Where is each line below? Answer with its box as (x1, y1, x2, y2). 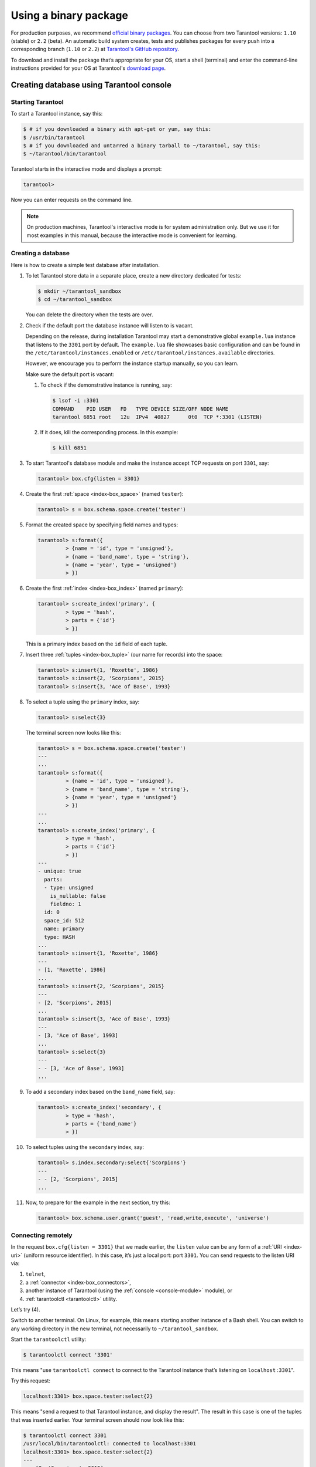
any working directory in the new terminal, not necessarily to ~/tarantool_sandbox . (11, 1325, 219, 1332)
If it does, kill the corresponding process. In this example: (40, 428, 178, 435)
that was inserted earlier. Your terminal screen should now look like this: (11, 1416, 184, 1423)
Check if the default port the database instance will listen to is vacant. (25, 322, 194, 329)
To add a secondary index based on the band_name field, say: (25, 1089, 176, 1096)
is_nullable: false (50, 893, 107, 899)
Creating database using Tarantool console (11, 80, 172, 90)
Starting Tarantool (11, 97, 64, 106)
